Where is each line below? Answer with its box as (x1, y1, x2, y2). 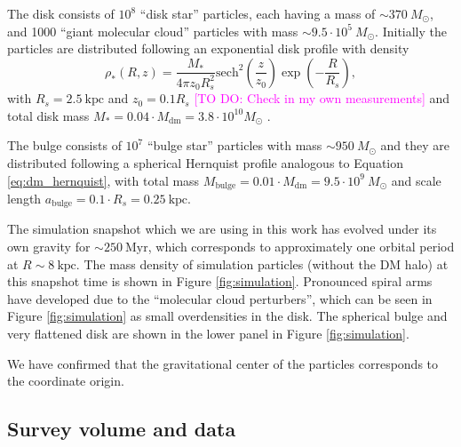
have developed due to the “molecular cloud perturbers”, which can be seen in (7, 289, 433, 307)
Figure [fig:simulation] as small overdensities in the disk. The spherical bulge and (7, 307, 448, 325)
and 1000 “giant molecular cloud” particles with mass (7, 21, 298, 40)
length (7, 189, 42, 207)
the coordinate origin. (7, 371, 124, 390)
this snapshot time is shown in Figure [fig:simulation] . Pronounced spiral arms (7, 272, 433, 291)
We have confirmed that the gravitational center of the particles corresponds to (7, 354, 439, 372)
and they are (380, 136, 450, 155)
